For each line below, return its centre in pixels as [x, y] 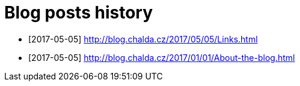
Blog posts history [79, 13]
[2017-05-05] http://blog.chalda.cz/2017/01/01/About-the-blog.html [162, 57]
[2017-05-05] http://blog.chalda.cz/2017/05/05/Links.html [143, 39]
